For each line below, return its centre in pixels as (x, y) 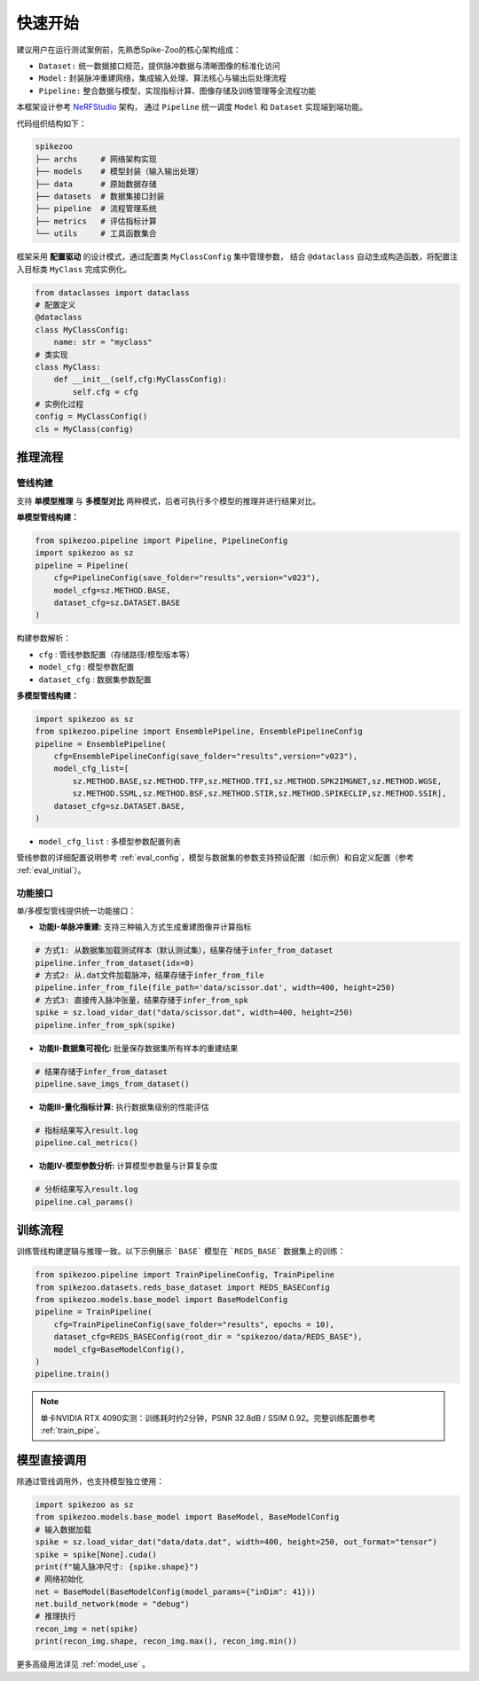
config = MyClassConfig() (91, 416)
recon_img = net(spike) (87, 1629)
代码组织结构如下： (51, 123)
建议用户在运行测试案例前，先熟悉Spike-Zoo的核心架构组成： (129, 50)
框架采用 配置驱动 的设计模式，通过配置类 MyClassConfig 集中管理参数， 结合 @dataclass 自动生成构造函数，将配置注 (237, 256)
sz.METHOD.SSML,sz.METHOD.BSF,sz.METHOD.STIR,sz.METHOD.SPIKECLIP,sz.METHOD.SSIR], (259, 793)
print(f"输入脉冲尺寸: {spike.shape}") (117, 1567)
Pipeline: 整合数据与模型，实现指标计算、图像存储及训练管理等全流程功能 (177, 90)
